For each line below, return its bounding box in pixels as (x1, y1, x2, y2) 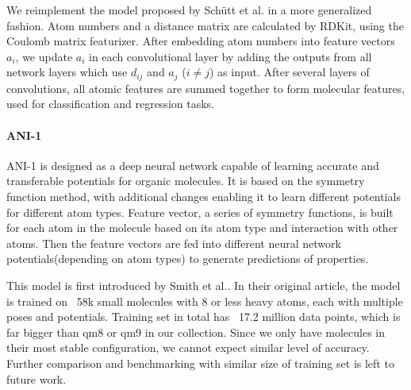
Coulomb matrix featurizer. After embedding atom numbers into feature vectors (6, 33, 395, 49)
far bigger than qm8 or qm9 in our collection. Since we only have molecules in (6, 323, 385, 340)
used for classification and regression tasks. (6, 95, 214, 112)
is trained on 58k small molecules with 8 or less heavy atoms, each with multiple (6, 292, 403, 309)
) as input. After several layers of (209, 64, 370, 80)
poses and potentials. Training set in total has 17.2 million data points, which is (6, 308, 401, 325)
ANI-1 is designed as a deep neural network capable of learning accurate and (6, 156, 379, 173)
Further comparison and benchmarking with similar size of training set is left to (6, 354, 394, 371)
